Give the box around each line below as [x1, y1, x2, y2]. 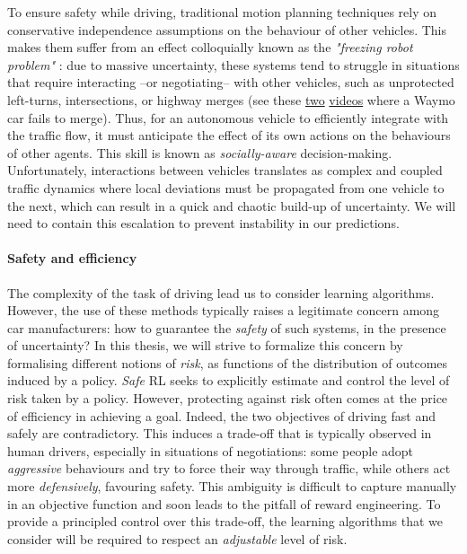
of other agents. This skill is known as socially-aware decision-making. [7, 143, 392, 162]
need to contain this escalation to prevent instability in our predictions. [7, 214, 400, 233]
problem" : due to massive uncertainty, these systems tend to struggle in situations [7, 55, 460, 74]
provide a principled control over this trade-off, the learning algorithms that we [7, 512, 444, 531]
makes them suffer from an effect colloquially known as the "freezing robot [7, 38, 413, 57]
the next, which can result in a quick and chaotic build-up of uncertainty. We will [7, 196, 456, 215]
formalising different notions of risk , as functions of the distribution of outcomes [7, 353, 448, 372]
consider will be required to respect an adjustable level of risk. [7, 529, 348, 548]
